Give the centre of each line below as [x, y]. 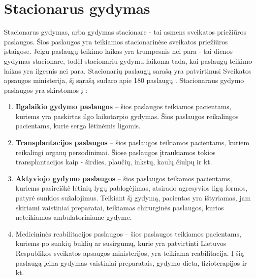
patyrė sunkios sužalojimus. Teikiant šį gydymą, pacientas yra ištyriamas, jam [133, 198]
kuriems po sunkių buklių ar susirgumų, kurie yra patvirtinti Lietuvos [121, 243]
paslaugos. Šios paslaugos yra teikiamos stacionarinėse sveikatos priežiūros [116, 41]
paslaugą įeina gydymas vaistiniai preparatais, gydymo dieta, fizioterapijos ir [131, 262]
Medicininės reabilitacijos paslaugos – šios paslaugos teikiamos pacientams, [128, 233]
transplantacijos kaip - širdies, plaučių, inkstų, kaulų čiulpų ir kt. [114, 162]
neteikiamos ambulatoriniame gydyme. [74, 217]
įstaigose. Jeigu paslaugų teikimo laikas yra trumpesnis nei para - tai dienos [118, 51]
